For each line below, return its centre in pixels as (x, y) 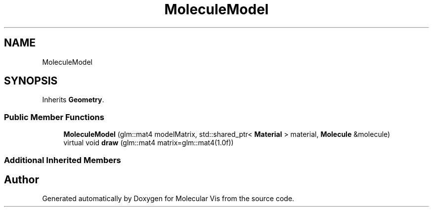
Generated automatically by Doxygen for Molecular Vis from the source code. (168, 199)
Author (22, 179)
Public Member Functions (54, 117)
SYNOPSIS (31, 81)
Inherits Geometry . (73, 100)
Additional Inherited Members (63, 160)
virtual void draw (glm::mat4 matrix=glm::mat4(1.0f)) (149, 143)
